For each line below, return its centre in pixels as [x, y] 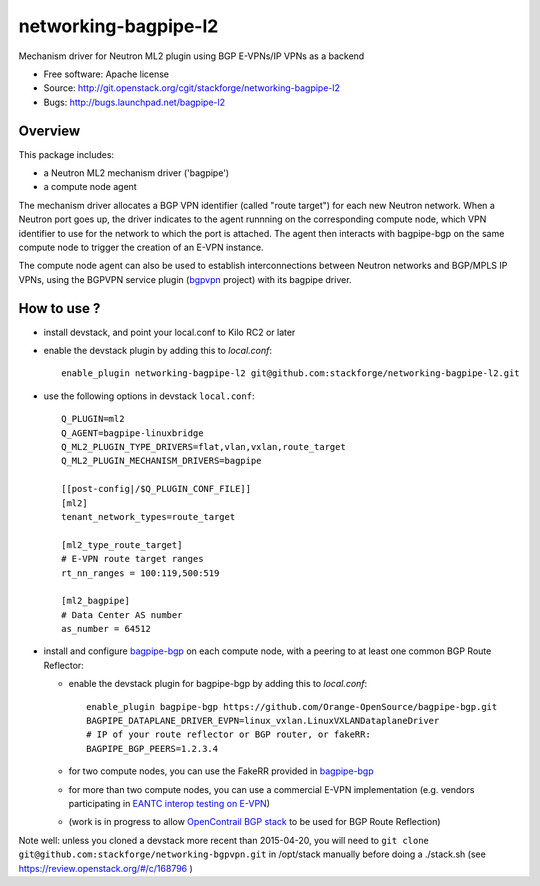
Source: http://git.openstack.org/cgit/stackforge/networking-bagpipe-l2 [191, 88]
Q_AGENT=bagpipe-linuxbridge [132, 433]
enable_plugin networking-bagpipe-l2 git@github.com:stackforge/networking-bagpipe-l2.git [290, 373]
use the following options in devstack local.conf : [149, 396]
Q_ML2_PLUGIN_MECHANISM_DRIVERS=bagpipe [161, 461]
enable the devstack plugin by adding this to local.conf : [158, 351]
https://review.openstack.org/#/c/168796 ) [106, 868]
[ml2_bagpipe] [95, 601]
